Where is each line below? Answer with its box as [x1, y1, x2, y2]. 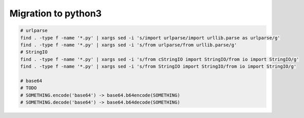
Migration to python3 [9, 8, 102, 19]
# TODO [20, 85, 37, 91]
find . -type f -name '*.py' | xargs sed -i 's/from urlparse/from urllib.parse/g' [20, 42, 237, 48]
